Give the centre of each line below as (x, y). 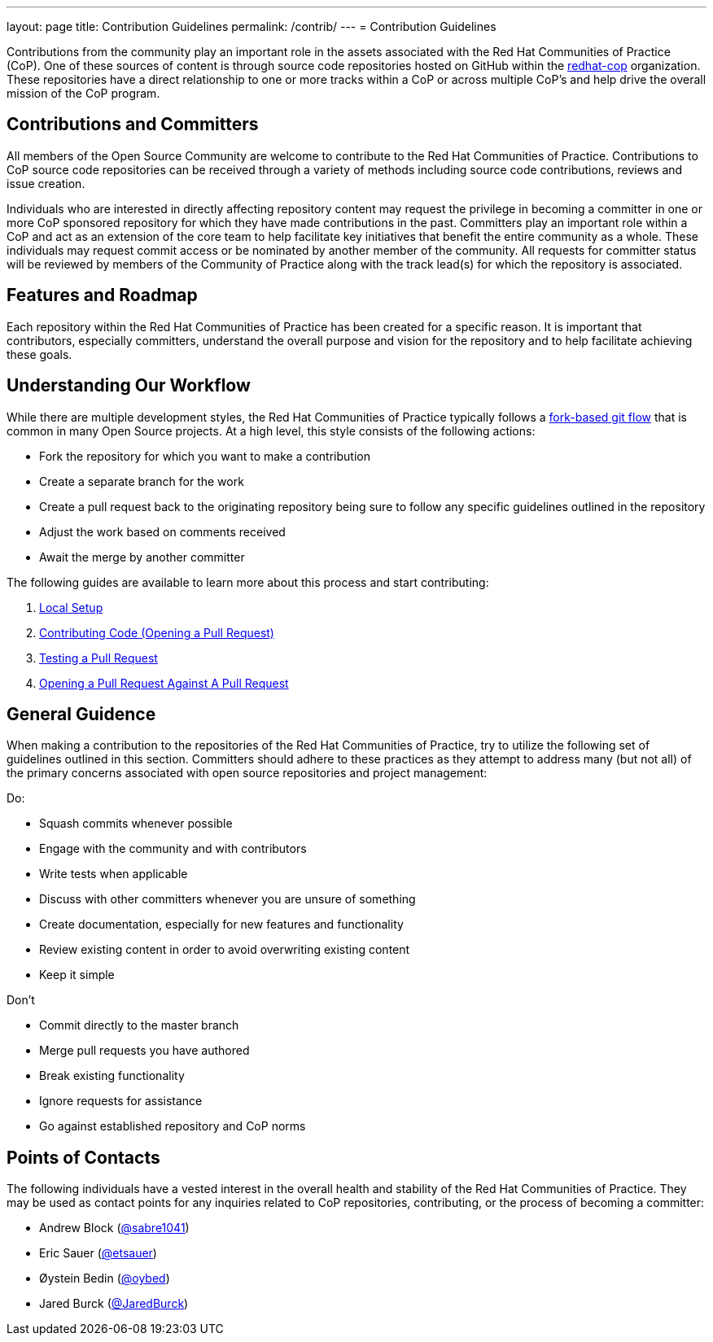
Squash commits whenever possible (136, 824)
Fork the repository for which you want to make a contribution (205, 456)
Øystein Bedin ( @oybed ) (105, 1279)
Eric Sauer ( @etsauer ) (98, 1253)
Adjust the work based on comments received (162, 531)
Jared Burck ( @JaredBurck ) (114, 1304)
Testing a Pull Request (98, 658)
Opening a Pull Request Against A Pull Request (164, 683)
